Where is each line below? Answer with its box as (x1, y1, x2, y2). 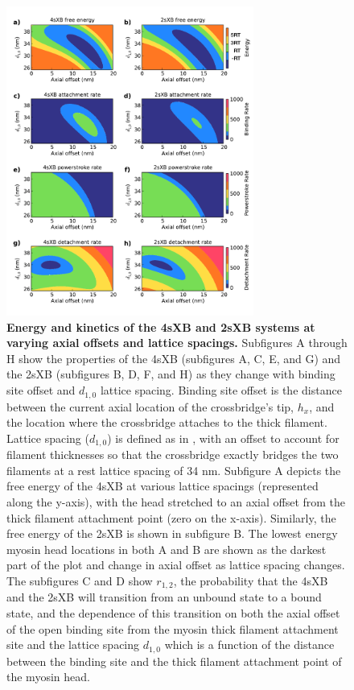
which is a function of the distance (164, 636, 335, 653)
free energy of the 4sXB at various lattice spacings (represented (6, 477, 319, 494)
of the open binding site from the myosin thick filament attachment (6, 620, 339, 637)
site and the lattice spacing (6, 636, 140, 653)
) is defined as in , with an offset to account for (107, 429, 340, 446)
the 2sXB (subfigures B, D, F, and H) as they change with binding (6, 366, 335, 382)
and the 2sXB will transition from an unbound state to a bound (6, 589, 322, 605)
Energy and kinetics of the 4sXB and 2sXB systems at (6, 318, 315, 335)
